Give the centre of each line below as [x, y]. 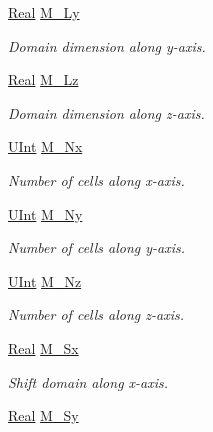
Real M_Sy [43, 415]
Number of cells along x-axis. [96, 179]
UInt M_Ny [45, 213]
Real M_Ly [44, 12]
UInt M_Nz [45, 280]
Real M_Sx [43, 347]
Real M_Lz [43, 79]
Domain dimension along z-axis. [106, 112]
